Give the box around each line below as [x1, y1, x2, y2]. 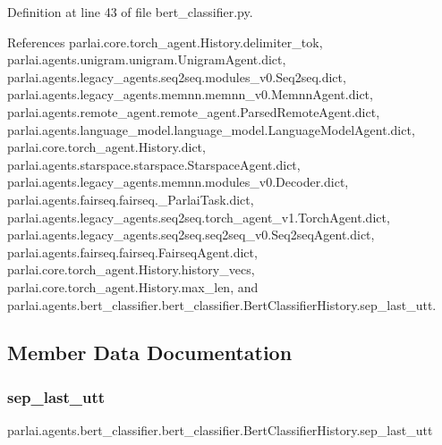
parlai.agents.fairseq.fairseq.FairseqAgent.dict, [7, 242, 258, 261]
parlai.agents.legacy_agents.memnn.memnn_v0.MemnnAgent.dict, [7, 85, 373, 104]
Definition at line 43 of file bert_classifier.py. [7, 3, 253, 21]
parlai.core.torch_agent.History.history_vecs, [7, 260, 255, 279]
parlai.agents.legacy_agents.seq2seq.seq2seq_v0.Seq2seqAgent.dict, [7, 225, 375, 244]
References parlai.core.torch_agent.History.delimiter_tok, [7, 32, 323, 51]
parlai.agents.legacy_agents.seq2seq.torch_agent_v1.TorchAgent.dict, [7, 207, 390, 226]
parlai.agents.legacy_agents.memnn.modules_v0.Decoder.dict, [7, 172, 349, 191]
